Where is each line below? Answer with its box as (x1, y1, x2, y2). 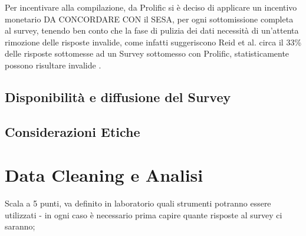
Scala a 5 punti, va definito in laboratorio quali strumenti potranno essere (5, 197, 271, 209)
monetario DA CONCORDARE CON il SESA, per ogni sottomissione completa (5, 12, 294, 25)
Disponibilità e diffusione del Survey (5, 87, 231, 106)
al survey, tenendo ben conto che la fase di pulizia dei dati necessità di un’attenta (5, 24, 299, 37)
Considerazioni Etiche (5, 122, 140, 140)
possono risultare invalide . (5, 58, 101, 71)
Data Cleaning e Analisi (5, 163, 203, 187)
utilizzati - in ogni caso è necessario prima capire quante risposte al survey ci (5, 208, 282, 221)
